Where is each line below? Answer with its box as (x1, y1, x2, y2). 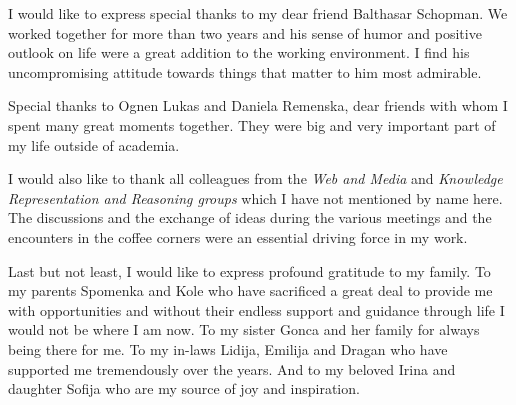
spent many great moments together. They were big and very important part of (8, 114, 496, 135)
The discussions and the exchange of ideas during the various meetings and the (8, 207, 492, 228)
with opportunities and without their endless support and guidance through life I (8, 299, 505, 320)
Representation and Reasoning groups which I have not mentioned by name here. (8, 187, 503, 208)
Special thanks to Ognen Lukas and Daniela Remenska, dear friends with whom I (8, 95, 508, 116)
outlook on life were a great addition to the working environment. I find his (8, 42, 470, 63)
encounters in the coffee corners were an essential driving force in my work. (8, 226, 468, 247)
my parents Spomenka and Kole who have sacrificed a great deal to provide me (8, 280, 493, 301)
